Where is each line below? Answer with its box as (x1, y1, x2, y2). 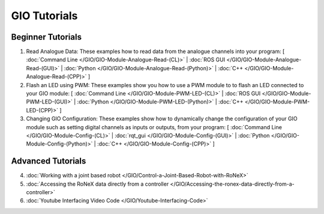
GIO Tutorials (11, 9, 78, 22)
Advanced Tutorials (11, 156, 86, 167)
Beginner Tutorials (11, 32, 82, 42)
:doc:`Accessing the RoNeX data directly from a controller (26, 180, 169, 188)
